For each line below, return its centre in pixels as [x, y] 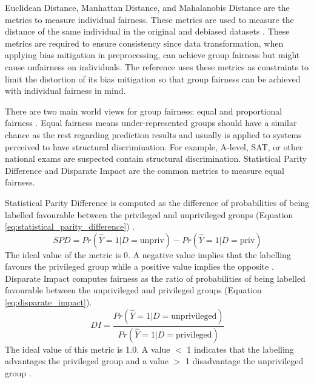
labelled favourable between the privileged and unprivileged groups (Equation [149, 214]
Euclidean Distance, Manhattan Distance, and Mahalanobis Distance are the [147, 7]
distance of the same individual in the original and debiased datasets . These [147, 31]
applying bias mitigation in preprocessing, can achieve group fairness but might [152, 55]
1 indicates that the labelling [240, 349]
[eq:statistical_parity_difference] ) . [70, 226]
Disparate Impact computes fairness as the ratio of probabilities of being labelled [155, 278]
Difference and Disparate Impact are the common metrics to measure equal [145, 170]
